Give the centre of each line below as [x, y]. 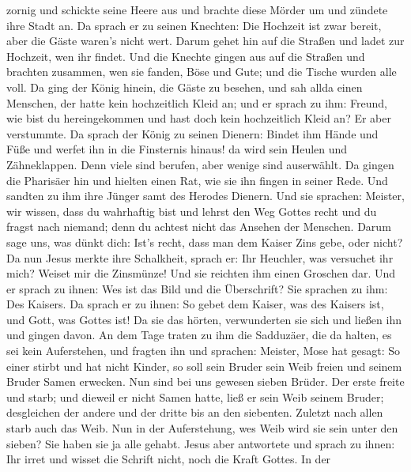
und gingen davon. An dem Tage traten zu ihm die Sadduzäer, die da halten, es [199, 335]
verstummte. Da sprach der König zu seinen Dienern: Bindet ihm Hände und [192, 133]
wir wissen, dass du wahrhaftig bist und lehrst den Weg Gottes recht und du [192, 211]
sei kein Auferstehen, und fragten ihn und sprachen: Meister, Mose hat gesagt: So [204, 351]
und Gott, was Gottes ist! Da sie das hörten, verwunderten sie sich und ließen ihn [204, 319]
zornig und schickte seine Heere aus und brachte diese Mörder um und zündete [197, 9]
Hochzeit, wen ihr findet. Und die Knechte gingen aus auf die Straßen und [186, 56]
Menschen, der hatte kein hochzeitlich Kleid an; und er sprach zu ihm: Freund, [197, 102]
